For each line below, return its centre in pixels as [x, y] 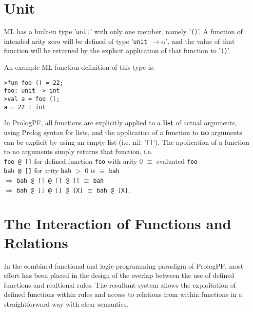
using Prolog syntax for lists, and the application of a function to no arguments [123, 132]
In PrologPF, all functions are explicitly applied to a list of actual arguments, [120, 123]
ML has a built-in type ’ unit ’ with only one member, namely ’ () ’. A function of [123, 31]
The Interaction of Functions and [118, 223]
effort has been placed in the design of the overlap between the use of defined [119, 275]
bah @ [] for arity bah [38, 170]
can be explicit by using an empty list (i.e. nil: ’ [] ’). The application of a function [126, 142]
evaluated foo [177, 161]
